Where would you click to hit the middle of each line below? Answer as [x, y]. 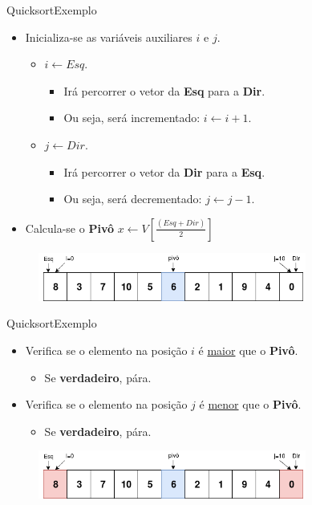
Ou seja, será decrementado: [133, 199]
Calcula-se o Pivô [69, 228]
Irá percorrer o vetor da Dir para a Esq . [164, 171]
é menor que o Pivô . [250, 404]
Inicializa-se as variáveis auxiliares [109, 37]
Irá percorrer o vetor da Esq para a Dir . [164, 90]
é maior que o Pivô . [248, 350]
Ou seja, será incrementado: [132, 118]
